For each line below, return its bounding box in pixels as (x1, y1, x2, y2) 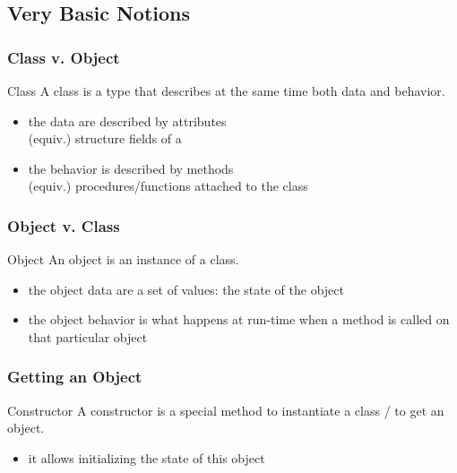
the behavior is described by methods (28, 159, 234, 177)
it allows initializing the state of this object (28, 448, 265, 467)
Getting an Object (7, 365, 142, 388)
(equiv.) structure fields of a (28, 129, 182, 148)
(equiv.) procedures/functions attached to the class (28, 176, 308, 195)
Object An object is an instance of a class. (7, 250, 239, 269)
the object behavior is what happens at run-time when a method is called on (28, 310, 450, 329)
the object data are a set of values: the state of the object (28, 279, 344, 298)
